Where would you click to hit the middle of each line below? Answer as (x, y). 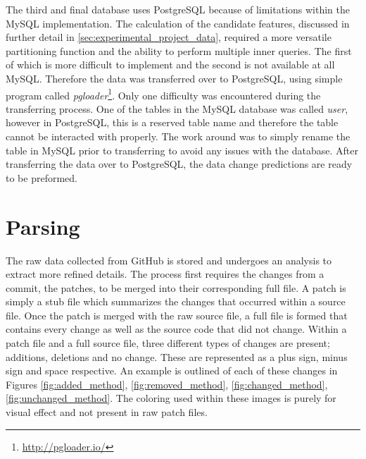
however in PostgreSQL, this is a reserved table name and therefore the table (172, 122)
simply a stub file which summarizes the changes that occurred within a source (176, 301)
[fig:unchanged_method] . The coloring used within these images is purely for (171, 398)
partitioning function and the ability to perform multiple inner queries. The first (179, 50)
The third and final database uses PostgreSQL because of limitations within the (178, 9)
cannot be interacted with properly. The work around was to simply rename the (178, 136)
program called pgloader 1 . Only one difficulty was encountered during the (163, 94)
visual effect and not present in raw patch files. (107, 412)
